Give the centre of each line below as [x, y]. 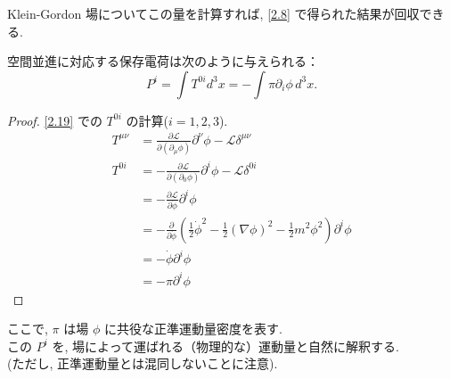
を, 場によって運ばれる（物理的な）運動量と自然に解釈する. [225, 346]
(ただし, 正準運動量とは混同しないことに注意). [143, 363]
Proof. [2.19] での [55, 120]
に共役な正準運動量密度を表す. [193, 329]
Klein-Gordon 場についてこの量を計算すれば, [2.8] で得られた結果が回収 [213, 13]
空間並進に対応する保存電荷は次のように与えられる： [163, 61]
